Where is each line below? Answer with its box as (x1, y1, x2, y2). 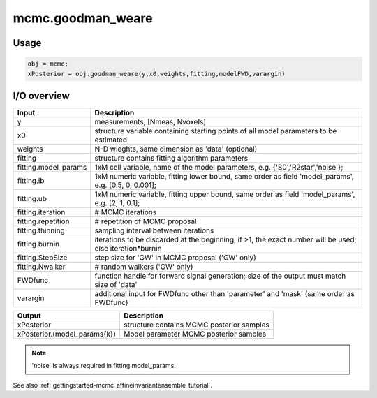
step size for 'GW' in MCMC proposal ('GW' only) (94, 253, 256, 263)
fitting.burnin (17, 239, 60, 249)
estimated (94, 135, 128, 145)
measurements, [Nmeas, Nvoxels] (94, 117, 206, 127)
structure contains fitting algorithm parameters (94, 154, 249, 163)
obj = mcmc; (27, 60, 69, 68)
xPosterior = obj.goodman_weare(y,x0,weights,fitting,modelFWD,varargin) (27, 70, 286, 78)
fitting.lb (17, 176, 45, 186)
